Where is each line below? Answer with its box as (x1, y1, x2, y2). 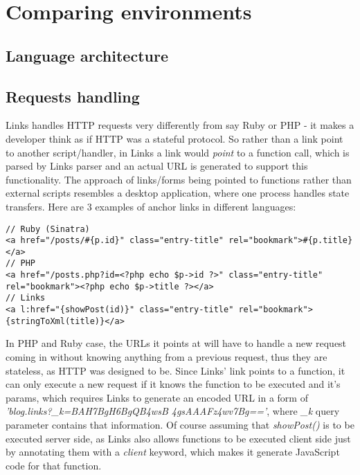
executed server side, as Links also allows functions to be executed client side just (6, 431, 351, 445)
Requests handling (6, 85, 140, 107)
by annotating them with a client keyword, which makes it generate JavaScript (6, 445, 340, 459)
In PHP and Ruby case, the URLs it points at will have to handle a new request (6, 336, 347, 350)
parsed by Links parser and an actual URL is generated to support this (6, 159, 308, 173)
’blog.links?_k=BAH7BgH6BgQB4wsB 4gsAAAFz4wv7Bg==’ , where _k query (6, 404, 340, 418)
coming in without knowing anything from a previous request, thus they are (6, 350, 327, 364)
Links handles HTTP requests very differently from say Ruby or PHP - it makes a (6, 118, 354, 132)
